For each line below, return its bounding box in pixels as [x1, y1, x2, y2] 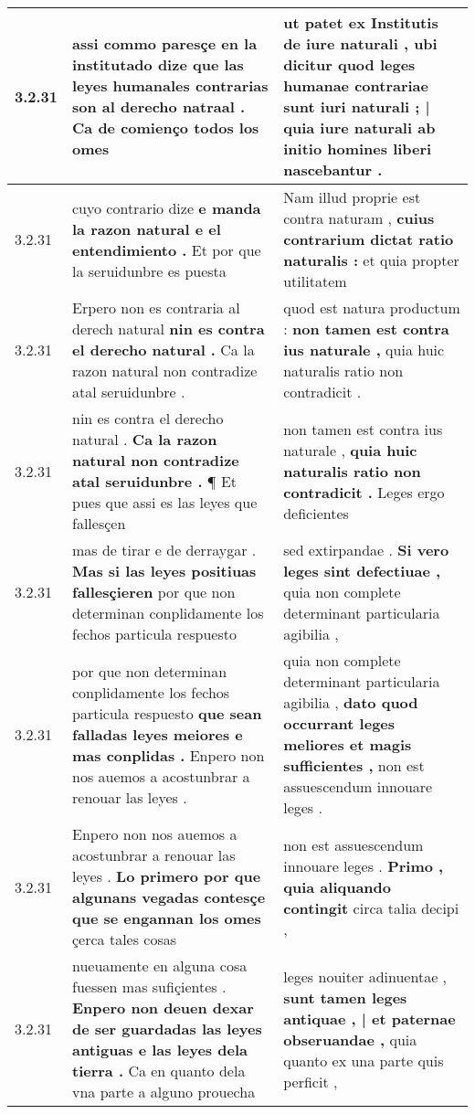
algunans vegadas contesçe [72, 886, 266, 907]
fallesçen [72, 513, 126, 534]
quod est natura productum [283, 297, 460, 318]
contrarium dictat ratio [283, 228, 454, 249]
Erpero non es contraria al [72, 297, 240, 318]
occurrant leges [283, 713, 396, 734]
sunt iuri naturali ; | [283, 96, 430, 117]
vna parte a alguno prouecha [72, 1081, 256, 1102]
